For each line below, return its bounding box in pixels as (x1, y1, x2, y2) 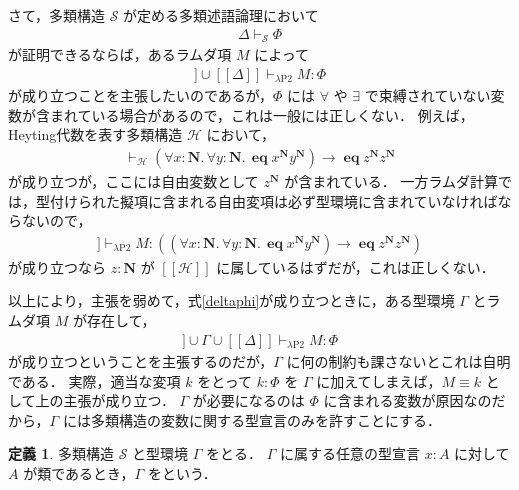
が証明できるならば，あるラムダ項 (8, 44, 232, 65)
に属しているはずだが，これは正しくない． (216, 256, 495, 277)
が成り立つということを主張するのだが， (8, 351, 274, 372)
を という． (147, 463, 217, 484)
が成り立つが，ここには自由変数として (8, 170, 259, 191)
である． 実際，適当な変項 (8, 370, 181, 391)
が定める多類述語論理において (123, 5, 319, 25)
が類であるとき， (23, 463, 135, 484)
